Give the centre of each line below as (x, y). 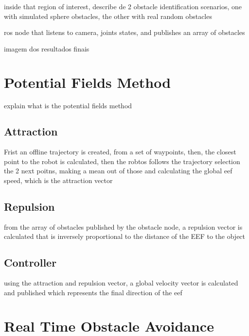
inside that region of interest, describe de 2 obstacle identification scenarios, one (123, 6)
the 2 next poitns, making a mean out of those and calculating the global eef (118, 171)
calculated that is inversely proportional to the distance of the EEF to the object (125, 236)
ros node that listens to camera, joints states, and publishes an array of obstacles (124, 32)
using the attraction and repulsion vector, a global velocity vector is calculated (121, 283)
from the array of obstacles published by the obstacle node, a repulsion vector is (123, 227)
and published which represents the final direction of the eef (93, 292)
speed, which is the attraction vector (58, 180)
